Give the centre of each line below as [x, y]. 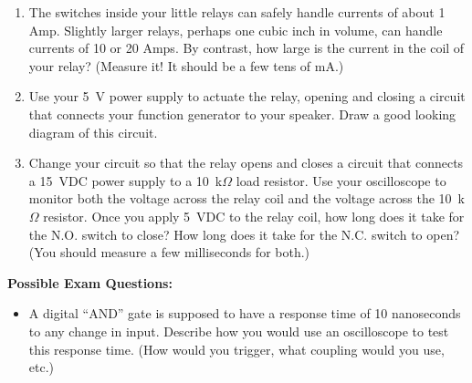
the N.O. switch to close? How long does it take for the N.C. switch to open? [244, 234]
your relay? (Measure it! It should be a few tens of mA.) [186, 65]
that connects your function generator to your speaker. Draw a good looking [242, 114]
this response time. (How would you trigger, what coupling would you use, [236, 349]
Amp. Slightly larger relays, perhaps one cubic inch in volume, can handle [236, 30]
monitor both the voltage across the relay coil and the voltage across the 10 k [246, 198]
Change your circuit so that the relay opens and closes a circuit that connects [246, 163]
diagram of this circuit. [93, 132]
